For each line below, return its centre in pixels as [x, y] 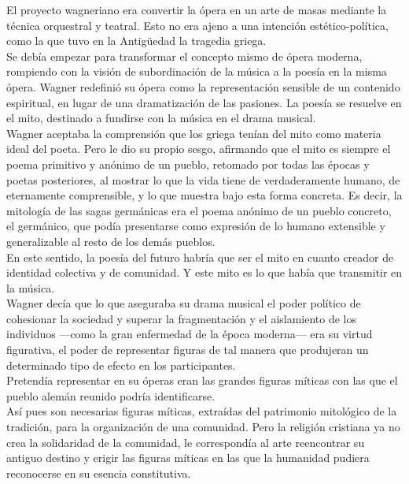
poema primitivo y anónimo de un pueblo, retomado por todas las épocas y [188, 164]
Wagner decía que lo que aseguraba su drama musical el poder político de [184, 303]
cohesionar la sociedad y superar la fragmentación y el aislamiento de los [182, 318]
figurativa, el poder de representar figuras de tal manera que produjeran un [188, 350]
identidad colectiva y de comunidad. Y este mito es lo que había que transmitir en [204, 272]
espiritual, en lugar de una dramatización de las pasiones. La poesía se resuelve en [204, 102]
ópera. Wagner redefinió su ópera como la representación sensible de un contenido [203, 86]
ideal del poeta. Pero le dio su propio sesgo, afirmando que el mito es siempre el [199, 149]
